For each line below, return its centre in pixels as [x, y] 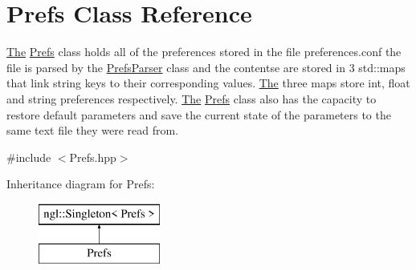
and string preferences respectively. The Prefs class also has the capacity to [192, 98]
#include [29, 157]
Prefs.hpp [93, 157]
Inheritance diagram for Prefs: [81, 184]
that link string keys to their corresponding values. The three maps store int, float [208, 83]
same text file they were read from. [93, 130]
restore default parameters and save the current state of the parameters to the [199, 114]
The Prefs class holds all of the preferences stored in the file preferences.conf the [204, 52]
